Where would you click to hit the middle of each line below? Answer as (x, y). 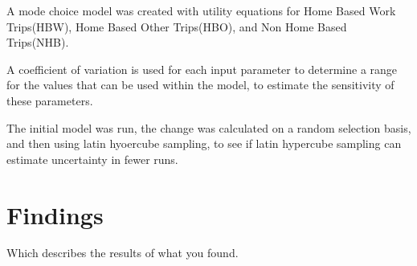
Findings (55, 214)
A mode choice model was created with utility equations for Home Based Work (201, 10)
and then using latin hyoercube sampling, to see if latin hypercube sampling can (204, 143)
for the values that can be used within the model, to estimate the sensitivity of (200, 85)
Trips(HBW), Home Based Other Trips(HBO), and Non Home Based (177, 26)
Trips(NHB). (38, 42)
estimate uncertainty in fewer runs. (92, 159)
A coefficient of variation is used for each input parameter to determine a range (202, 69)
